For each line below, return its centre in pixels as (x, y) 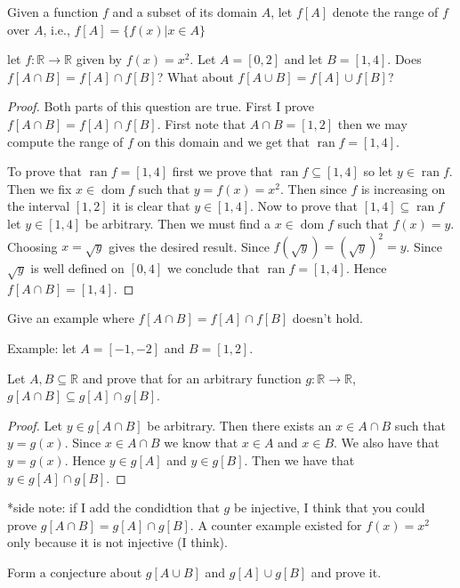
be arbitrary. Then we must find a (178, 223)
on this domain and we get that (223, 141)
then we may (372, 123)
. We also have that (387, 443)
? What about (195, 76)
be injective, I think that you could (329, 507)
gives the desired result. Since (189, 246)
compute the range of (65, 141)
